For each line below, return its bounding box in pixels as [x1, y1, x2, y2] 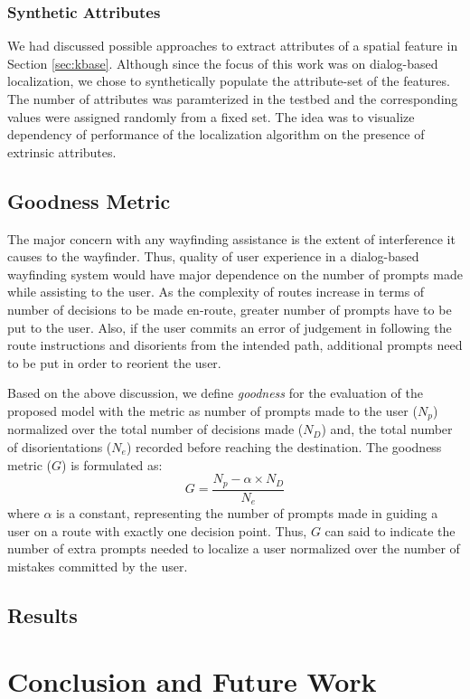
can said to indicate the [324, 521, 456, 540]
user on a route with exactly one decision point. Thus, [7, 521, 307, 540]
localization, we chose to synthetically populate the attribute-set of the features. [7, 71, 450, 90]
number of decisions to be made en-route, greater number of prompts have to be [7, 299, 452, 318]
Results [7, 600, 78, 628]
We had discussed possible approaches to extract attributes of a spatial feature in [7, 36, 458, 55]
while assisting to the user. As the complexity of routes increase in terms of [7, 282, 425, 301]
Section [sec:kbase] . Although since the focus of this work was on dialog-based [7, 53, 438, 72]
